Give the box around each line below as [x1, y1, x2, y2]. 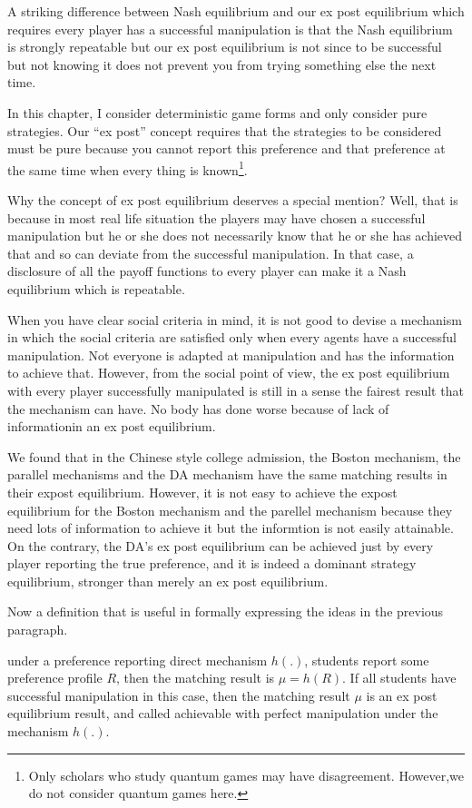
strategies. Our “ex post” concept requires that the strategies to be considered [7, 121, 442, 140]
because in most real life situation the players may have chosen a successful [7, 208, 426, 227]
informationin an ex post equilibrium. [7, 417, 216, 436]
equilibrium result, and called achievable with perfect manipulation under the [7, 704, 438, 723]
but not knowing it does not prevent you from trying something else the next [7, 54, 437, 74]
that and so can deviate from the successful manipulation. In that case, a [7, 243, 414, 262]
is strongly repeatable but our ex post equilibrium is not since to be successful [7, 37, 442, 56]
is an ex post [366, 685, 438, 705]
